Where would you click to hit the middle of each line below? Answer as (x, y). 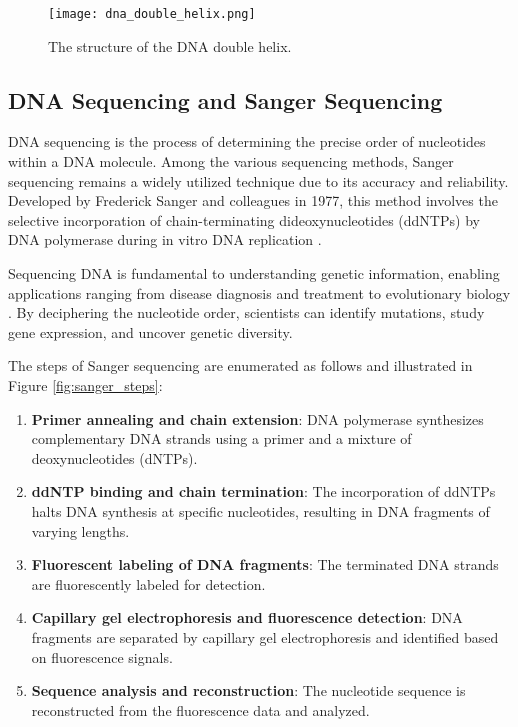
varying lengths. (80, 530)
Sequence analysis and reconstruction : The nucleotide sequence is (248, 690)
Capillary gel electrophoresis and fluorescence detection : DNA (247, 617)
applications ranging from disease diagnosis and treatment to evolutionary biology (259, 292)
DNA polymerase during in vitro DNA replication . (165, 239)
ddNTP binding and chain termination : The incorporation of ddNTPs (263, 491)
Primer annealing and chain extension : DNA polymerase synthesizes (257, 418)
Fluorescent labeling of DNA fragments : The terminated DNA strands (265, 564)
